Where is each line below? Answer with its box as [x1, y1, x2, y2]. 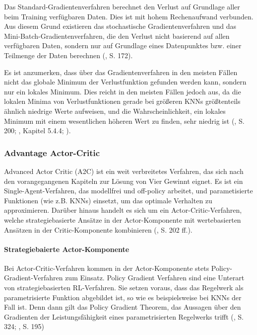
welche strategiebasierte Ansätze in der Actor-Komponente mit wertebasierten [4, 214, 241, 225]
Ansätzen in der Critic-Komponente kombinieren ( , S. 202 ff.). [4, 224, 193, 235]
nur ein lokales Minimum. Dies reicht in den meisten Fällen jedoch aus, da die [4, 86, 241, 96]
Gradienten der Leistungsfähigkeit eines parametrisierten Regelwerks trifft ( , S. [4, 311, 244, 322]
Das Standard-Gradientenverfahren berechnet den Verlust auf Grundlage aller [4, 1, 240, 11]
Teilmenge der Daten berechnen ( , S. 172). [4, 50, 133, 60]
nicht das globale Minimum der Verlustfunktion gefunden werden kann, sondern [4, 77, 247, 87]
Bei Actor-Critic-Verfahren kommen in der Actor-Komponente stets [4, 262, 209, 273]
